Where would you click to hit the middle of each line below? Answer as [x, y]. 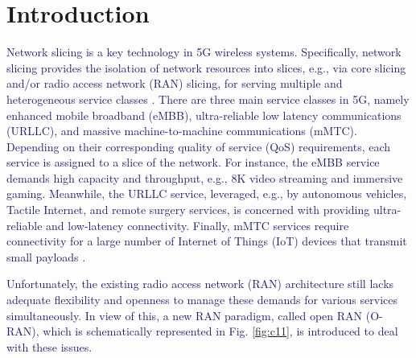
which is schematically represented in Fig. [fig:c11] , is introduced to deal [220, 331]
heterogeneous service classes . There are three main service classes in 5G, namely [208, 99]
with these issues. [49, 346]
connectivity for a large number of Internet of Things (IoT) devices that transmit [207, 241]
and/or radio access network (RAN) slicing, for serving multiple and [175, 83]
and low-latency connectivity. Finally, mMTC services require [198, 225]
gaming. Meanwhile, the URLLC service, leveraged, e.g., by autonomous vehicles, [207, 193]
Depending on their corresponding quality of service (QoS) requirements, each [199, 146]
